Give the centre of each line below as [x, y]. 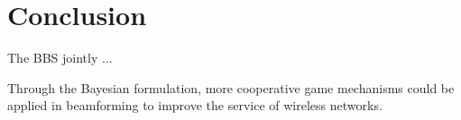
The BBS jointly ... [60, 58]
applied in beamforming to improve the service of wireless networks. [195, 105]
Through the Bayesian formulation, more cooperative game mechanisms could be [231, 87]
